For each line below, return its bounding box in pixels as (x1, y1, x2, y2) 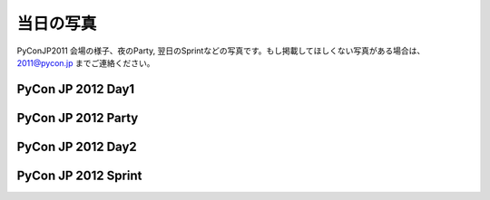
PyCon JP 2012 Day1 (16, 81, 135, 97)
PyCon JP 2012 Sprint (16, 167, 142, 183)
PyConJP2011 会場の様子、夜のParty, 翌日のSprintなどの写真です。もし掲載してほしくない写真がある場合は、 (16, 45, 426, 56)
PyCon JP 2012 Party (16, 110, 139, 126)
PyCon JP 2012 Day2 (16, 138, 138, 154)
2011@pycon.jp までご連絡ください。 (16, 57, 155, 68)
